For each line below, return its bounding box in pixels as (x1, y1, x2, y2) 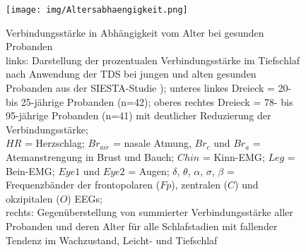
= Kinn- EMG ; (202, 150, 265, 164)
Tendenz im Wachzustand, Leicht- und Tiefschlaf (6, 232, 218, 247)
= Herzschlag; (24, 136, 85, 150)
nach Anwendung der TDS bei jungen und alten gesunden (6, 66, 257, 81)
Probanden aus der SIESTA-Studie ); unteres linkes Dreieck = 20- (6, 80, 292, 95)
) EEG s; (67, 191, 102, 205)
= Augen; (128, 163, 170, 178)
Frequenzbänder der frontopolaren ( (6, 177, 160, 192)
